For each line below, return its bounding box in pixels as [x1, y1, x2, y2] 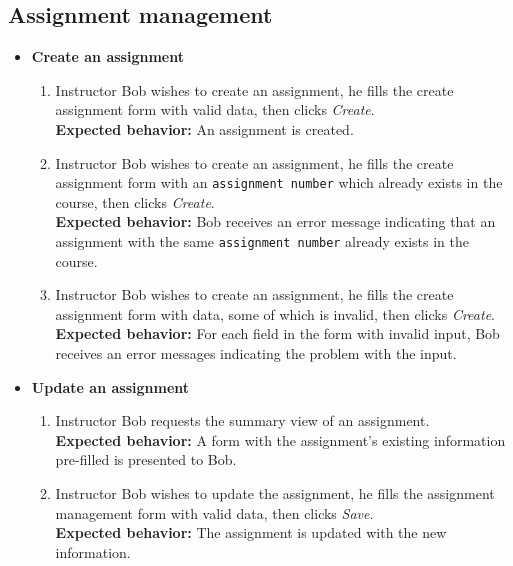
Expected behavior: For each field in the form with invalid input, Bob [55, 323, 500, 344]
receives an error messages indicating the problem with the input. [55, 343, 457, 364]
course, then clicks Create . [55, 191, 215, 212]
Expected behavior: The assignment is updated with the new [55, 522, 447, 543]
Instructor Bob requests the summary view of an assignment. [55, 410, 430, 431]
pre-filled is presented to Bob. [55, 449, 237, 470]
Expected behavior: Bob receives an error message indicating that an [55, 211, 496, 232]
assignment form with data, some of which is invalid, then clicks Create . [55, 303, 495, 324]
